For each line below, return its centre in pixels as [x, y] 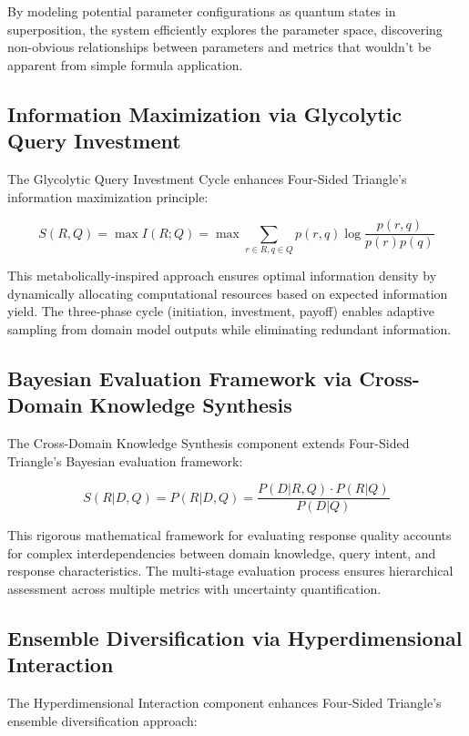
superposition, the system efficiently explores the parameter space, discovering [225, 29]
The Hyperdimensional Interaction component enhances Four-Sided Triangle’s [224, 703]
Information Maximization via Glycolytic [205, 113]
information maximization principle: [108, 196]
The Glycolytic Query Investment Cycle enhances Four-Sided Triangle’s [207, 178]
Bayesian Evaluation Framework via [180, 378]
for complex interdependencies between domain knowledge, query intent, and [222, 552]
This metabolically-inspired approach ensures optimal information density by [222, 275]
